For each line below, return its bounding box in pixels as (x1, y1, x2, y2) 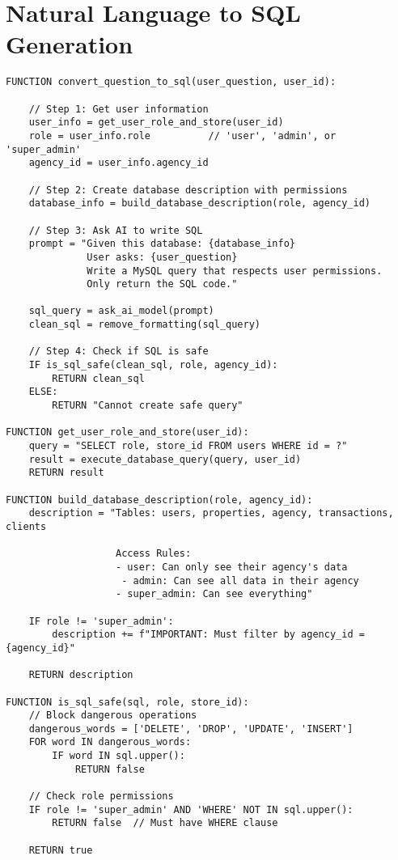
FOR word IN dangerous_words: (28, 736, 192, 748)
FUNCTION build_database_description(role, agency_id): (6, 494, 313, 506)
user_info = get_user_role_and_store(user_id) (28, 117, 284, 129)
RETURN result (28, 467, 104, 479)
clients (6, 520, 47, 532)
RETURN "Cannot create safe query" (52, 400, 243, 412)
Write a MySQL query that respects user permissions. (87, 265, 383, 277)
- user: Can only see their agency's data (116, 561, 348, 573)
